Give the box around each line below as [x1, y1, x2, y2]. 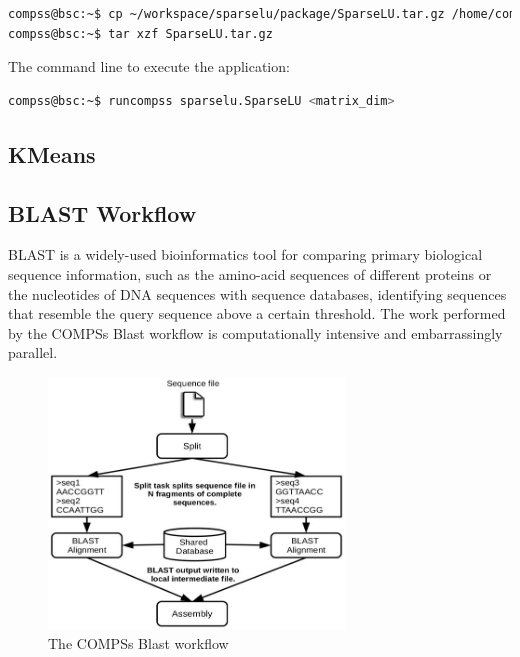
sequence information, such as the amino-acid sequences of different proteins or [8, 263, 492, 284]
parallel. [8, 342, 58, 363]
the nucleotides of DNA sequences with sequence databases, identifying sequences [8, 283, 507, 304]
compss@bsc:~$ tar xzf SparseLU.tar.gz [8, 26, 273, 41]
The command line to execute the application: [8, 56, 290, 77]
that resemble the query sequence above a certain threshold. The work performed [8, 303, 506, 324]
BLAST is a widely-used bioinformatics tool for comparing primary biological [8, 244, 483, 265]
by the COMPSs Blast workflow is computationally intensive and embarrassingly [8, 322, 503, 343]
